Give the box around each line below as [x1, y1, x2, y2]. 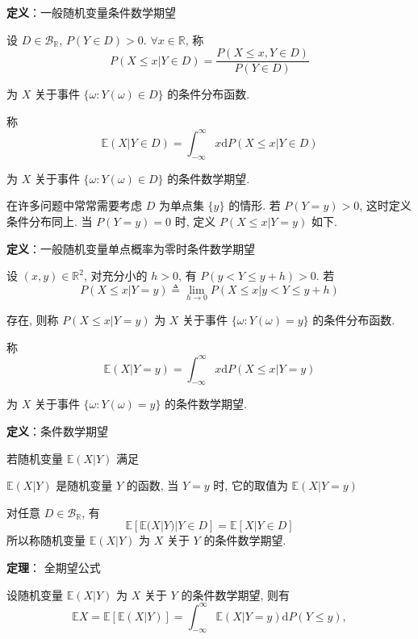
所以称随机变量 [6, 532, 86, 549]
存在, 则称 [6, 311, 59, 328]
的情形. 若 [228, 197, 281, 214]
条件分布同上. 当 [6, 212, 93, 229]
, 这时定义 [359, 197, 412, 214]
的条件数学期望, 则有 [181, 586, 290, 603]
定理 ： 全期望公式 [6, 558, 101, 575]
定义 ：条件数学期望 [6, 423, 108, 439]
